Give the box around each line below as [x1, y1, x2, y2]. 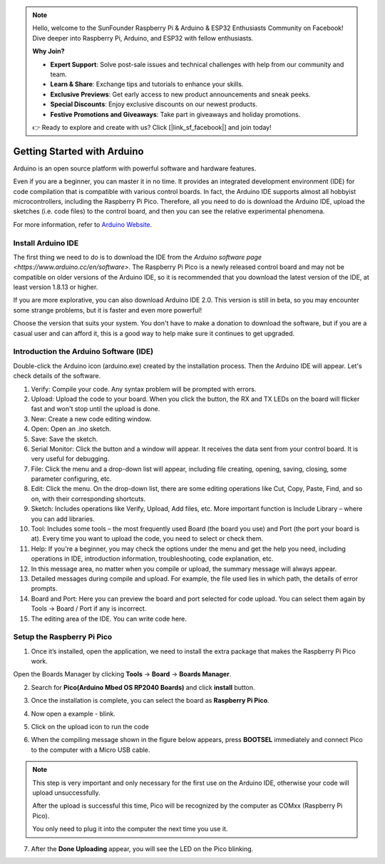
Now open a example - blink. [31, 709, 115, 718]
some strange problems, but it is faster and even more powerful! [13, 305, 202, 314]
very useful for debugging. [31, 454, 110, 463]
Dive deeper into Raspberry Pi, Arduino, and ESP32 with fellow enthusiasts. [32, 34, 254, 42]
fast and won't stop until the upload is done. [31, 405, 160, 413]
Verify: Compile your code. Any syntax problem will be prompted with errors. [31, 385, 257, 393]
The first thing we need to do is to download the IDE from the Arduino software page [13, 253, 262, 261]
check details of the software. [13, 372, 101, 380]
